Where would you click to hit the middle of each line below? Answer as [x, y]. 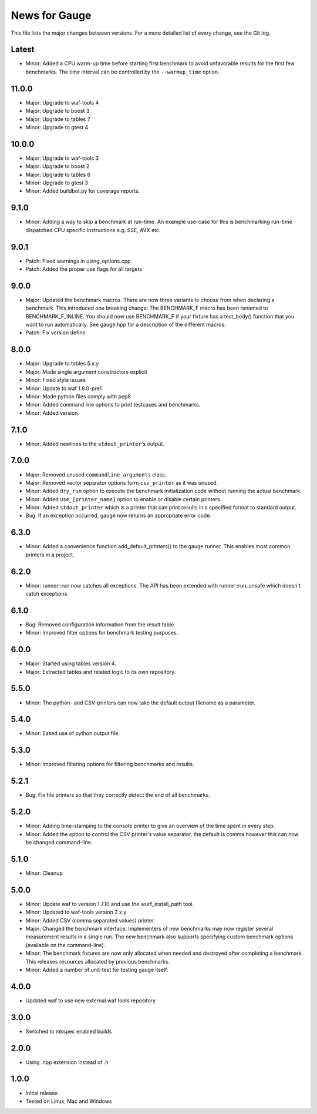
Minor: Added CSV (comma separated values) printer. [90, 920]
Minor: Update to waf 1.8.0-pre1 [64, 388]
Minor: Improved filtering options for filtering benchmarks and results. [110, 764]
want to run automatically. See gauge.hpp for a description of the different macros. [126, 325]
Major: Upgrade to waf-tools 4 [62, 102]
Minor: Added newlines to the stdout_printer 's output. [95, 444]
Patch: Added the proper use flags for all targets [84, 269]
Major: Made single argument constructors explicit [87, 372]
